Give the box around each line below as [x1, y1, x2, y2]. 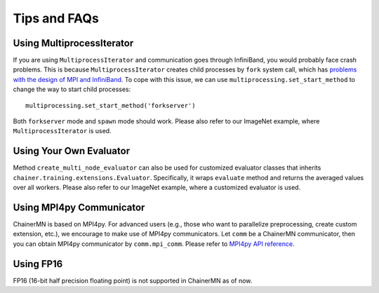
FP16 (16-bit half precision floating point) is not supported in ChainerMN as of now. [13, 276, 253, 285]
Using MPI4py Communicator [13, 201, 145, 213]
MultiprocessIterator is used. [13, 127, 112, 135]
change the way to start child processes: [13, 85, 131, 94]
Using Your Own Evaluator [13, 145, 130, 157]
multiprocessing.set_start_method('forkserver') [25, 102, 196, 109]
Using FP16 [13, 258, 63, 270]
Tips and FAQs [13, 11, 100, 26]
